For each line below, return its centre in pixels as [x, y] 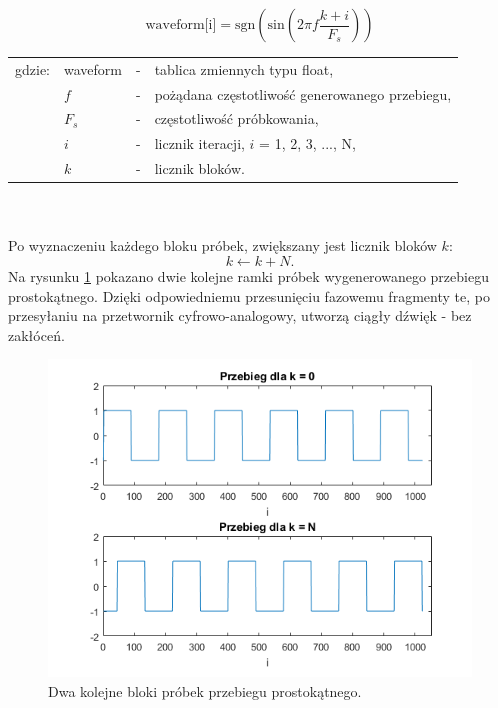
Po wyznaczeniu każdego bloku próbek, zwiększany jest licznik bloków [222, 245]
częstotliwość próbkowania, [236, 118]
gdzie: [32, 68]
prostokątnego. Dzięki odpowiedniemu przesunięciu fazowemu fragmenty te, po [249, 295]
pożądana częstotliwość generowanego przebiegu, [303, 93]
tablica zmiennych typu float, [244, 68]
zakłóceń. [36, 334]
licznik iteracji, [199, 143]
